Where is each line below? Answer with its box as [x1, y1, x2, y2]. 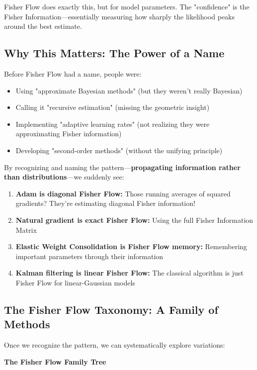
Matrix [15, 224, 37, 235]
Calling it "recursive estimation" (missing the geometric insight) [15, 102, 210, 112]
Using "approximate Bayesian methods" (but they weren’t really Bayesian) [15, 85, 243, 95]
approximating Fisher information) [15, 128, 122, 139]
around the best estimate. [4, 21, 82, 31]
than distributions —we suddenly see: [4, 172, 124, 182]
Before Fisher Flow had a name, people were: [4, 68, 142, 79]
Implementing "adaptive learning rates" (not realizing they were [15, 118, 210, 129]
